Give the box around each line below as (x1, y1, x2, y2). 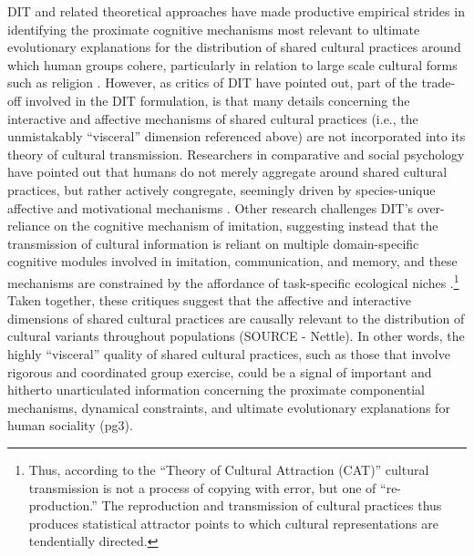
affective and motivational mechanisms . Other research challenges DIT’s (7, 198, 414, 217)
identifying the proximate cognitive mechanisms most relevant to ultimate (7, 19, 420, 38)
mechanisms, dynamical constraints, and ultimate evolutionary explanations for (7, 397, 450, 417)
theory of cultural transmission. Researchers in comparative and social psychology (7, 144, 465, 163)
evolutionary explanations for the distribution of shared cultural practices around (7, 37, 461, 57)
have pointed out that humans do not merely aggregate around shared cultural (7, 162, 448, 181)
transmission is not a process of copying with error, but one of (28, 478, 376, 497)
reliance (7, 216, 50, 235)
